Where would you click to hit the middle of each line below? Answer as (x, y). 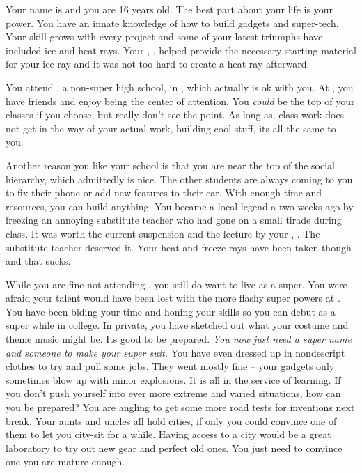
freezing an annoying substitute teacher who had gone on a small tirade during (174, 220)
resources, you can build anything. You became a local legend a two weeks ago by (180, 206)
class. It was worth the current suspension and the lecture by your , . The (163, 233)
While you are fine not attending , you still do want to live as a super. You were (176, 284)
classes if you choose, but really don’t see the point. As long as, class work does (175, 115)
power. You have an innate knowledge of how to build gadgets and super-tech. (172, 23)
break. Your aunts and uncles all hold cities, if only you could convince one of (171, 420)
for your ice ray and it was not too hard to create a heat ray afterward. (158, 64)
